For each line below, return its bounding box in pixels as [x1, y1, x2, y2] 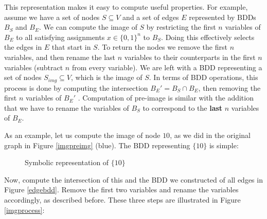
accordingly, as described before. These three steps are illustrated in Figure [4, 194, 241, 205]
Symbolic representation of [25, 157, 109, 168]
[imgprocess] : [4, 204, 45, 215]
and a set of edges [122, 11, 179, 22]
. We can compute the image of [39, 22, 137, 32]
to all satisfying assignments [16, 31, 105, 42]
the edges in [4, 42, 42, 52]
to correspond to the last [143, 102, 223, 113]
